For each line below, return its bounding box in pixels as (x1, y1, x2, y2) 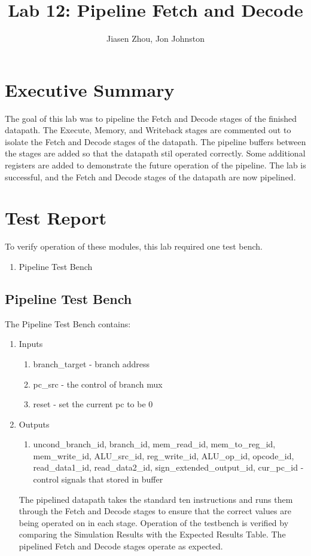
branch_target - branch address (33, 357, 150, 370)
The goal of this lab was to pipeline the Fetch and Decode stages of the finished (5, 112, 297, 124)
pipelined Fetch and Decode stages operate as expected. (19, 540, 223, 552)
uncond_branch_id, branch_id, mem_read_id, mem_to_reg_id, (33, 438, 276, 450)
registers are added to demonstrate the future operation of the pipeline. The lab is (5, 159, 306, 171)
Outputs (19, 417, 50, 430)
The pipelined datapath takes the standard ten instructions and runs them (19, 493, 293, 505)
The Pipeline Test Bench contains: (5, 317, 131, 330)
